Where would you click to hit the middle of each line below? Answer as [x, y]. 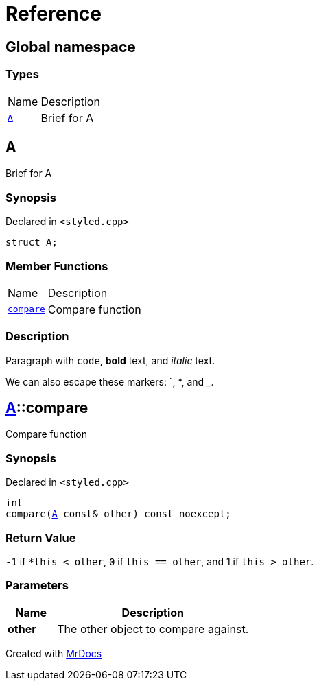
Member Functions [57, 266]
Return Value [41, 537]
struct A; [32, 243]
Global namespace [71, 47]
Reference [54, 14]
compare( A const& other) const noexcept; [118, 514]
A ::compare [47, 408]
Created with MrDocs [54, 653]
